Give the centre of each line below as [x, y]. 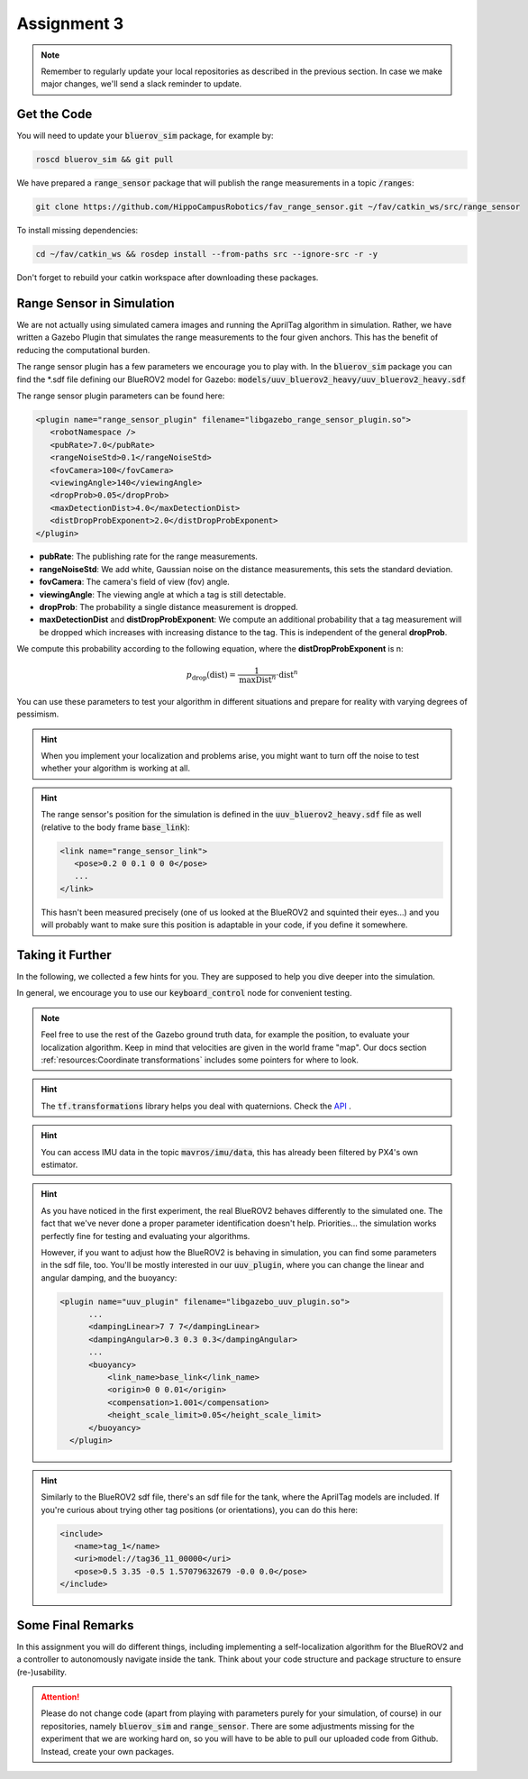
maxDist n [258, 679]
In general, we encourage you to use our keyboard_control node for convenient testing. [184, 993]
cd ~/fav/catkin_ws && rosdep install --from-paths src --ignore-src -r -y [207, 254]
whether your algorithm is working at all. [116, 768]
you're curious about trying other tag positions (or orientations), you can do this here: [200, 1510]
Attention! [60, 1697]
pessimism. [38, 714]
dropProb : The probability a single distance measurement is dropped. [169, 607]
